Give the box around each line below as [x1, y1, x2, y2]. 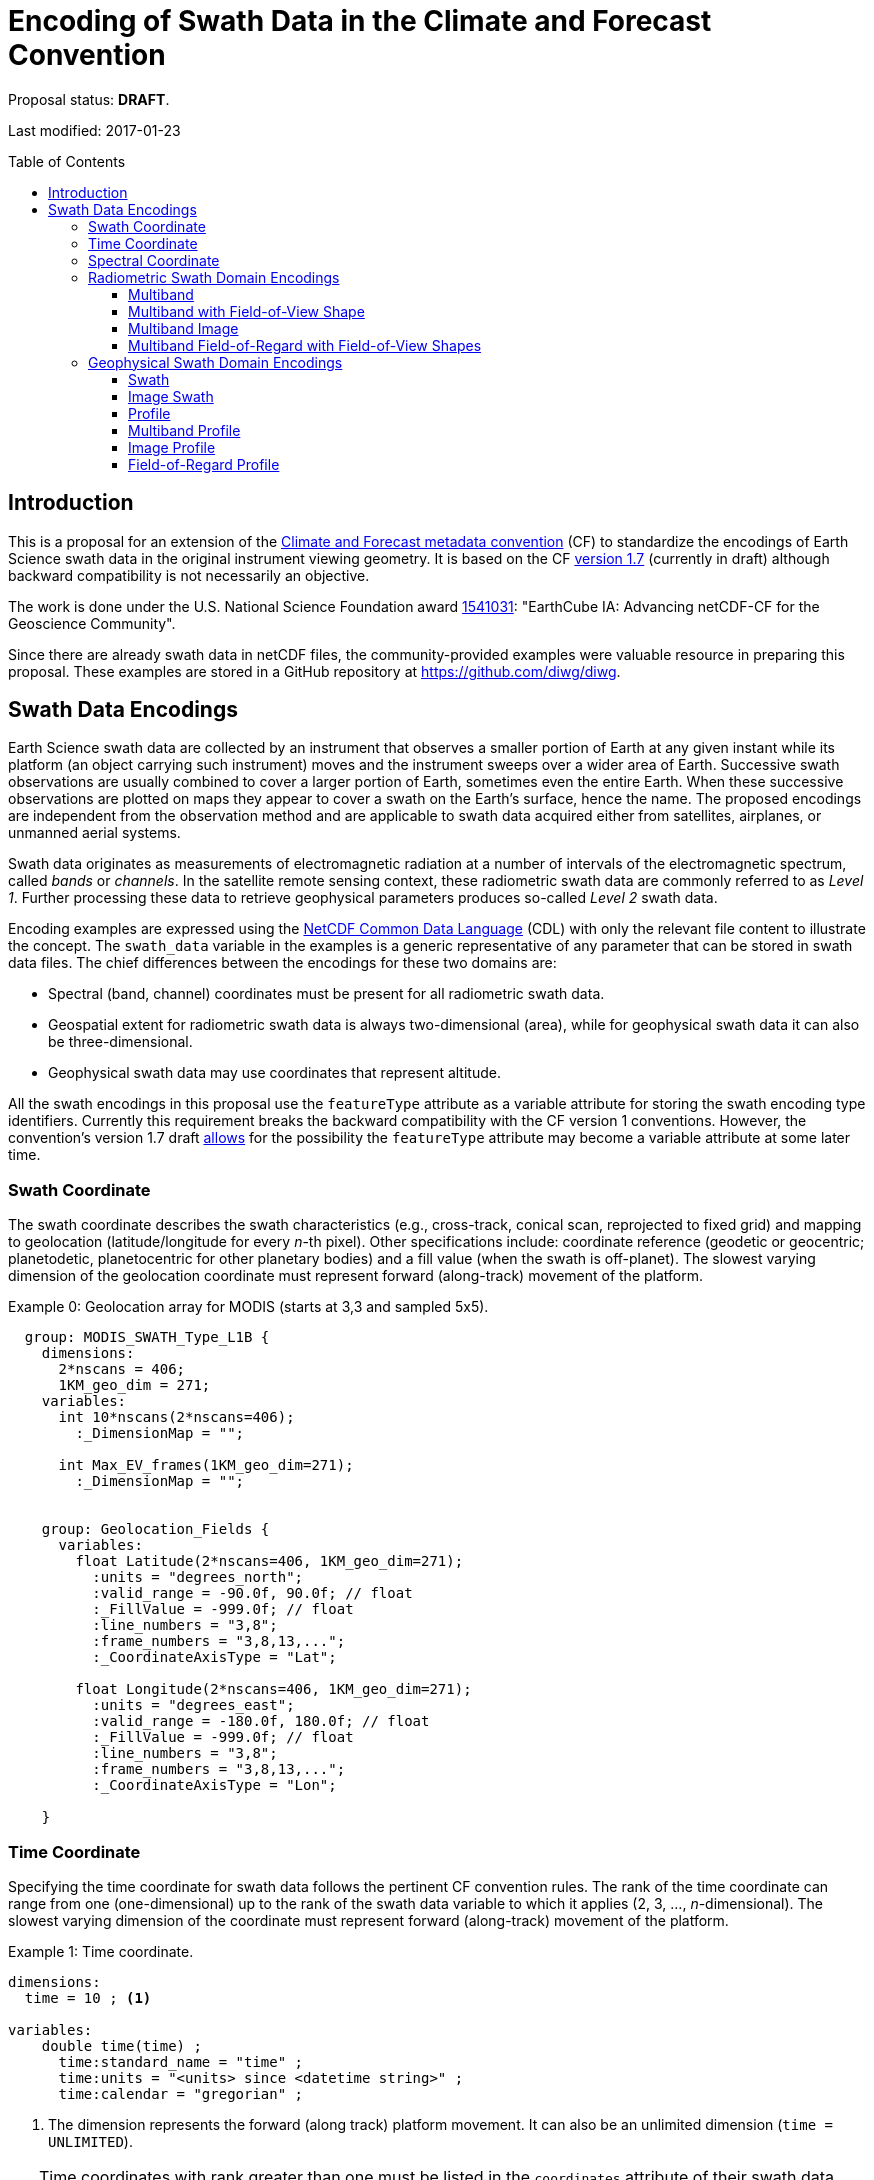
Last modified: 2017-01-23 [8, 121, 181, 139]
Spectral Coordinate [88, 251, 220, 269]
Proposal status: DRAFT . [8, 90, 170, 108]
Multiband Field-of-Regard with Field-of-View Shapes [128, 336, 482, 354]
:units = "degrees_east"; [92, 1697, 295, 1714]
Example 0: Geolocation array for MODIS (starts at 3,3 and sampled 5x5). [8, 1298, 489, 1316]
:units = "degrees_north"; [92, 1569, 304, 1586]
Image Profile [128, 438, 216, 456]
